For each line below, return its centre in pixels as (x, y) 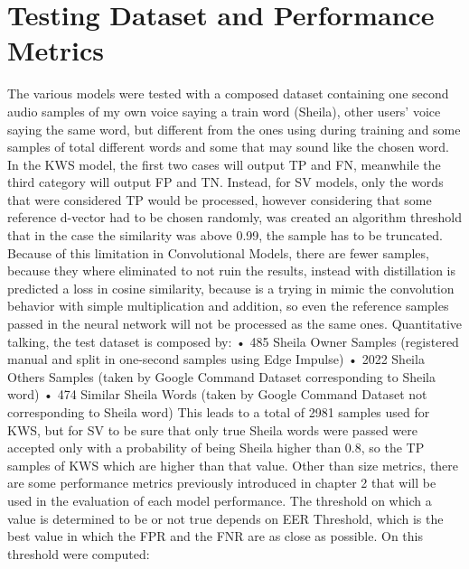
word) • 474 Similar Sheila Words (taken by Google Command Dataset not (217, 394)
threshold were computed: (79, 553)
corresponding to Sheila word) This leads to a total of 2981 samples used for (219, 412)
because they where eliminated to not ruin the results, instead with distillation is (232, 271)
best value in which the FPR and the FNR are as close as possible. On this (216, 536)
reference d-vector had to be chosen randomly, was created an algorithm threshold (234, 217)
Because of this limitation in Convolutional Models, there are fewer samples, (218, 252)
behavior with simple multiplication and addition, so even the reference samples (228, 306)
